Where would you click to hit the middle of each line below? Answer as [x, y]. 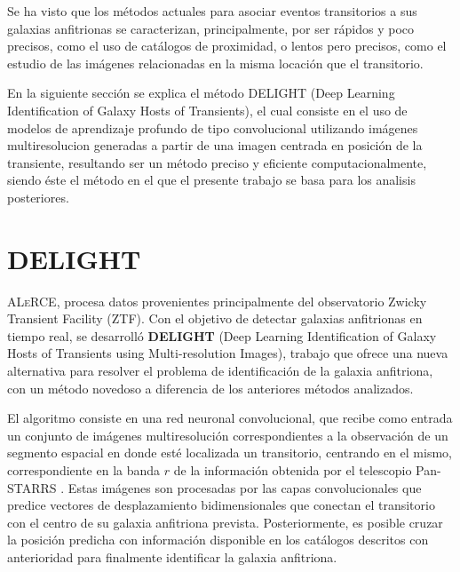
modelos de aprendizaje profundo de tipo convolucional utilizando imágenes [213, 127]
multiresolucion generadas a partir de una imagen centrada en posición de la [215, 145]
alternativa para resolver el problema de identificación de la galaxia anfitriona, [220, 371]
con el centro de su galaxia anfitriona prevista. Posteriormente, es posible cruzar [225, 522]
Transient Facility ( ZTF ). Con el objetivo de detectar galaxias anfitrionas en [215, 318]
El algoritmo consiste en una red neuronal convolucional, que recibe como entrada [230, 418]
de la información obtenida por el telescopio [293, 470]
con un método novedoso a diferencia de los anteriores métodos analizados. [210, 388]
